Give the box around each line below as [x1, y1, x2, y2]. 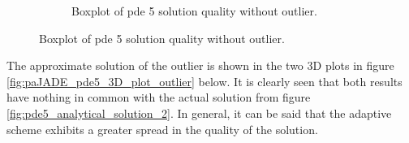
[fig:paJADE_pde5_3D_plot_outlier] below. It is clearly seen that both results [6, 72, 403, 89]
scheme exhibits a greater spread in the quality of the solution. [6, 120, 318, 137]
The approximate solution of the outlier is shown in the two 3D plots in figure [6, 57, 394, 74]
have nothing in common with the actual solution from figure [6, 89, 311, 106]
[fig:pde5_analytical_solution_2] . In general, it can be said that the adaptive [6, 104, 392, 121]
